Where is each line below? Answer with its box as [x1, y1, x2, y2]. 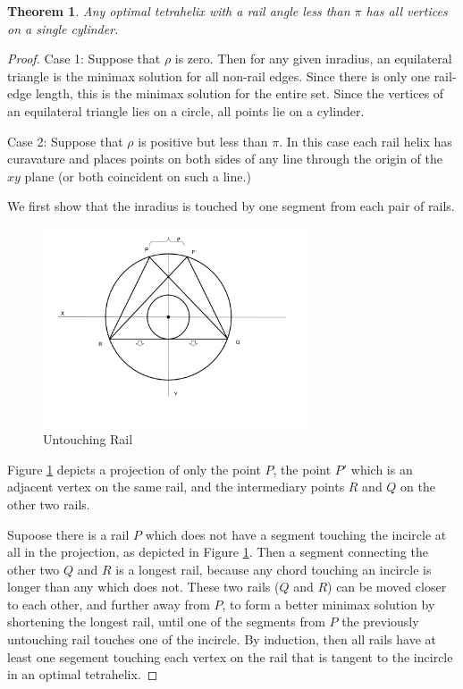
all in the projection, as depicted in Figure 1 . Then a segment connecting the [7, 542, 428, 561]
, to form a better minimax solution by [222, 594, 435, 613]
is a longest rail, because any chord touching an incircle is [115, 559, 432, 578]
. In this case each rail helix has [279, 131, 452, 150]
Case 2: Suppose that [7, 131, 123, 150]
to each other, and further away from [7, 594, 210, 613]
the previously [341, 612, 419, 631]
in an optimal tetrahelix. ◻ [7, 665, 158, 684]
